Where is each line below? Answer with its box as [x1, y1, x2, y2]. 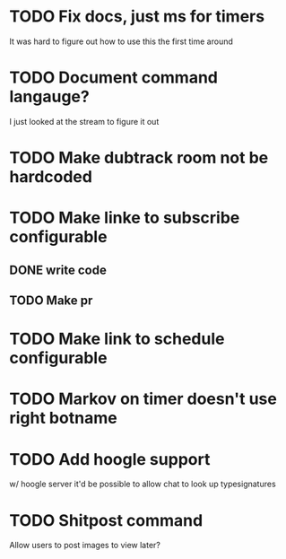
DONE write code [9, 262, 108, 277]
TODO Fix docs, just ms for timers [9, 6, 265, 27]
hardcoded [9, 167, 92, 188]
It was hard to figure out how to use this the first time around [9, 36, 233, 47]
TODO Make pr [9, 293, 93, 309]
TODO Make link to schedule [9, 329, 225, 349]
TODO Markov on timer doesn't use [9, 389, 278, 409]
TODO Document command [9, 67, 218, 88]
